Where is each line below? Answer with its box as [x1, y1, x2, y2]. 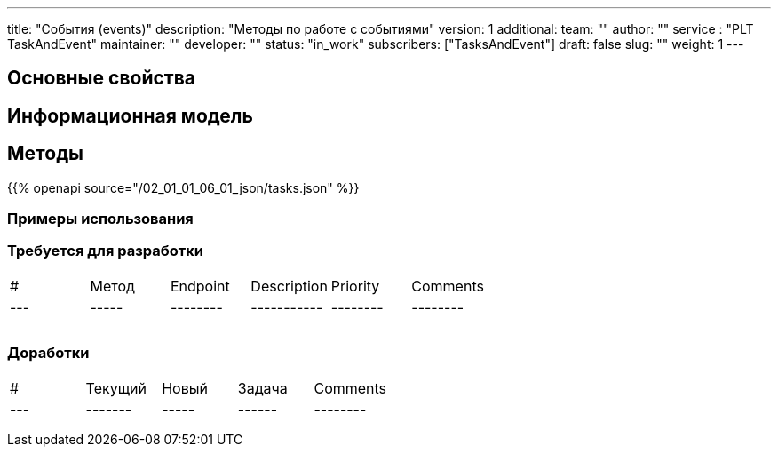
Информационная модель [7, 104, 253, 127]
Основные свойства [7, 67, 195, 90]
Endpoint [170, 276, 230, 295]
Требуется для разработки [7, 242, 203, 260]
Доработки [7, 344, 90, 362]
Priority [330, 276, 380, 295]
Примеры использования [7, 210, 194, 228]
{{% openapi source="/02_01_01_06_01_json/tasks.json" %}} [7, 179, 360, 195]
